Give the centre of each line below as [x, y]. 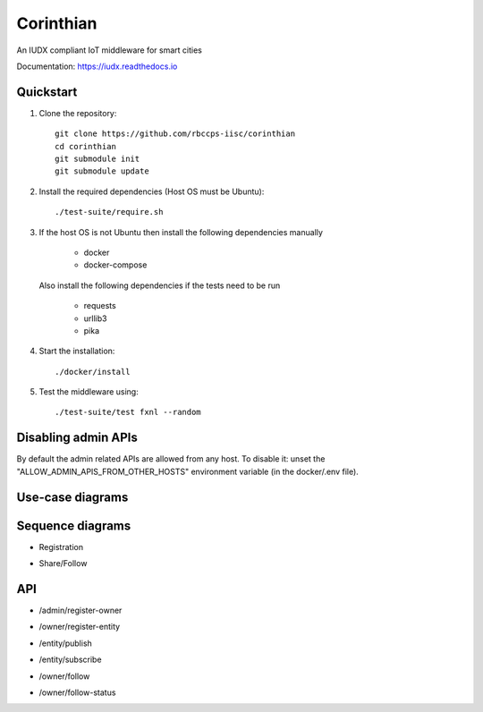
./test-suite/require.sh [109, 212]
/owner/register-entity [80, 627]
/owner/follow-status [77, 692]
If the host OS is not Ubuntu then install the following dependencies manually [181, 232]
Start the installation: [77, 351]
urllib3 [95, 318]
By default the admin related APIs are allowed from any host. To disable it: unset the [171, 459]
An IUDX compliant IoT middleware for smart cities [110, 50]
